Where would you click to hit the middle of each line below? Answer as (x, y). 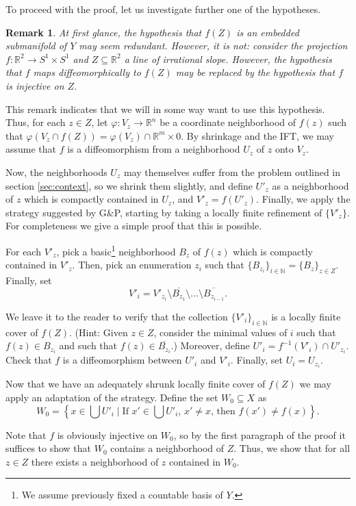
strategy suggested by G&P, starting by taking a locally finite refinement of (164, 212)
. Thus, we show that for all (292, 448)
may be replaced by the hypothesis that (255, 72)
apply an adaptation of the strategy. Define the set (112, 397)
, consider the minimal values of (220, 332)
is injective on (35, 85)
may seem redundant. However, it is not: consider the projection (213, 46)
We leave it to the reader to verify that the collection (117, 316)
